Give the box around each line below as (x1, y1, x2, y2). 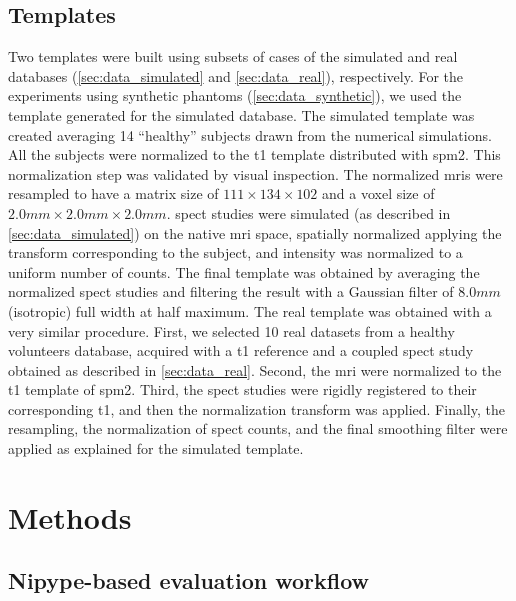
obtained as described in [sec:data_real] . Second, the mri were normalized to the (8, 359, 502, 380)
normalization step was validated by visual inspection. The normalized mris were (8, 163, 503, 184)
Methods (8, 496, 132, 537)
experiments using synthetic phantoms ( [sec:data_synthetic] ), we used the (8, 85, 462, 106)
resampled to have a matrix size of (8, 183, 219, 204)
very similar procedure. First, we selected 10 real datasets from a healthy (8, 320, 455, 341)
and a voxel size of (322, 183, 435, 204)
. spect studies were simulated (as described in (166, 202, 451, 223)
